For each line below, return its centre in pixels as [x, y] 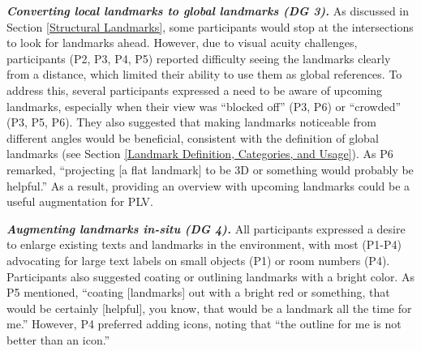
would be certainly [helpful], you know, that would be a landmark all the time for [209, 308]
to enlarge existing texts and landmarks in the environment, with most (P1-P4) [204, 244]
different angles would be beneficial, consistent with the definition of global [193, 137]
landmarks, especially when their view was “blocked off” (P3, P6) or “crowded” [204, 106]
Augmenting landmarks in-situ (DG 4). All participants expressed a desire [206, 228]
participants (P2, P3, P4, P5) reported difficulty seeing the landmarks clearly [199, 58]
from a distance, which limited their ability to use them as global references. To [204, 74]
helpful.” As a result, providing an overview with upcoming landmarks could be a [208, 185]
